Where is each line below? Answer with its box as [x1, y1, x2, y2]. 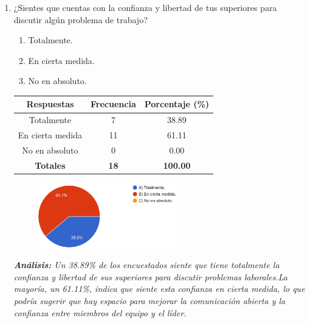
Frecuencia [91, 98, 136, 110]
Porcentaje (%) [144, 98, 210, 110]
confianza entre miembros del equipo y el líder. [13, 306, 187, 319]
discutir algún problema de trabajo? [13, 13, 148, 26]
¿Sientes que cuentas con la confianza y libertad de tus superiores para [13, 1, 277, 13]
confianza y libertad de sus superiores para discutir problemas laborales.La [13, 270, 288, 283]
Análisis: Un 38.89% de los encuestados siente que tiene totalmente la [13, 258, 280, 271]
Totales [35, 158, 66, 171]
